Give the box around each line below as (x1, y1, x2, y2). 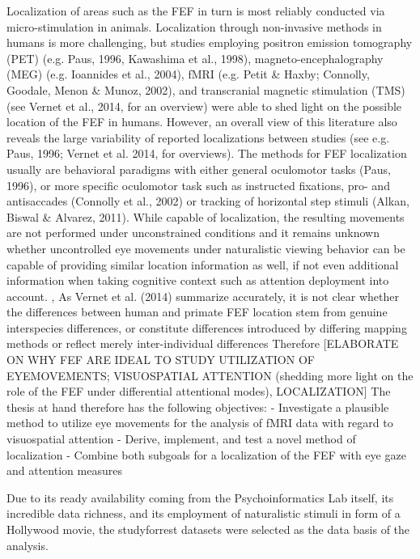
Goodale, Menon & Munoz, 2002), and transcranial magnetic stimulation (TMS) (6, 81, 405, 98)
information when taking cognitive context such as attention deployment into (6, 272, 389, 289)
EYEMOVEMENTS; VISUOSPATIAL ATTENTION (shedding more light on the (6, 366, 414, 383)
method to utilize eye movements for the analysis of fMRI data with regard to (6, 414, 393, 431)
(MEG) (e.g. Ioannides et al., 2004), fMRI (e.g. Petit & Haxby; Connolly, (6, 66, 370, 83)
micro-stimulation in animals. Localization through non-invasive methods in (6, 18, 382, 35)
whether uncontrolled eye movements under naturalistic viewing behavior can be (6, 239, 405, 256)
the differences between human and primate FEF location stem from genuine (6, 303, 388, 320)
